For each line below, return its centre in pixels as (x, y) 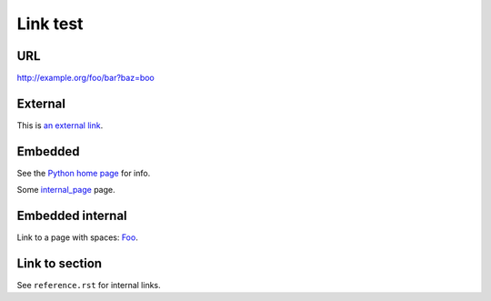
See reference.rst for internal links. (89, 286)
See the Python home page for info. (84, 173)
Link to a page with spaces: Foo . (77, 237)
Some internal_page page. (66, 190)
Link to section (60, 263)
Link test (50, 24)
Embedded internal (72, 216)
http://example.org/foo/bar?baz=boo (85, 78)
